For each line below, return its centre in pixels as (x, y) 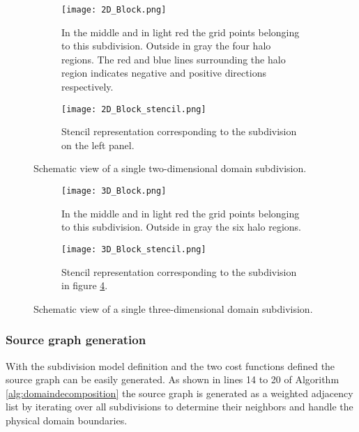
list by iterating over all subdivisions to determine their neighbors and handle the (179, 407)
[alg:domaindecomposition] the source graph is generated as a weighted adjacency (179, 393)
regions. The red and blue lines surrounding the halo (174, 59)
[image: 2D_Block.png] (114, 10)
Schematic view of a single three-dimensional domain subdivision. (173, 308)
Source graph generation (76, 340)
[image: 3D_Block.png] (114, 191)
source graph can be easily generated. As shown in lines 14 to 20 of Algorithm (173, 379)
